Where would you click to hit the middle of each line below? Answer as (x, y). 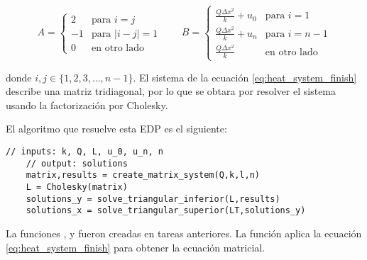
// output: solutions (77, 163)
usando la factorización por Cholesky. (87, 104)
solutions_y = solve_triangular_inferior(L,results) (153, 199)
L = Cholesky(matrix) (77, 187)
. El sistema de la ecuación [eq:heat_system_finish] (245, 77)
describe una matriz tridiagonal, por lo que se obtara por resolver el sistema (171, 91)
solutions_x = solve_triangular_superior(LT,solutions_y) (166, 211)
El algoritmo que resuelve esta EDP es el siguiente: (116, 129)
